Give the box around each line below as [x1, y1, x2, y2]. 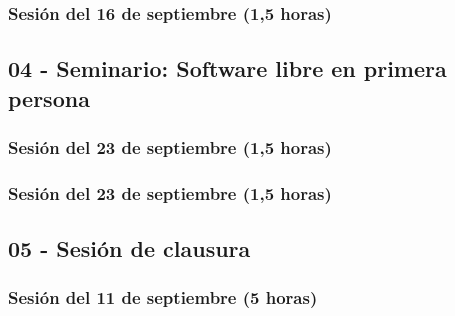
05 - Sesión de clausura [8, 233, 251, 264]
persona [8, 82, 90, 113]
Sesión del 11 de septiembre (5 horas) [8, 285, 318, 310]
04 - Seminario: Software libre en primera [8, 53, 447, 84]
